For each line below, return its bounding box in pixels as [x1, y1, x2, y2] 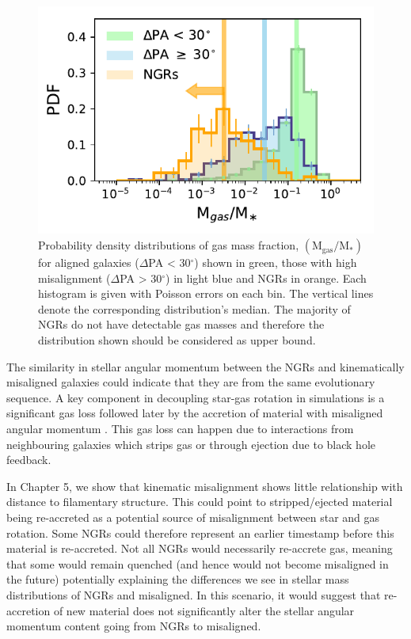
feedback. [6, 451, 51, 468]
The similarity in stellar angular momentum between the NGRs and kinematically [6, 358, 405, 375]
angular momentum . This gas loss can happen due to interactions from [6, 420, 354, 436]
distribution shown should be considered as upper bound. [38, 332, 316, 348]
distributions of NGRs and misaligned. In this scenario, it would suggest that [6, 586, 381, 603]
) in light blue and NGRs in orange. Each [166, 269, 367, 286]
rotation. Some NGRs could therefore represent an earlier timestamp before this [6, 524, 394, 541]
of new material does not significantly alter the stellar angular [53, 602, 355, 618]
